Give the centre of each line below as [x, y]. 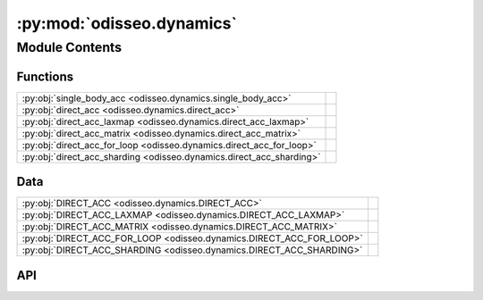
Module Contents [69, 47]
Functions [45, 76]
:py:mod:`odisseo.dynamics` [127, 23]
